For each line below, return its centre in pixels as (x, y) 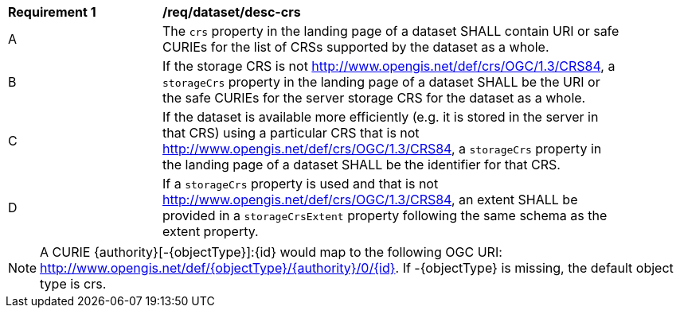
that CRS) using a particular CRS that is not (291, 133)
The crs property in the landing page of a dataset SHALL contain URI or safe (391, 31)
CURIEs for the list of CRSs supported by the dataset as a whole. (356, 47)
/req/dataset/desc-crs (232, 12)
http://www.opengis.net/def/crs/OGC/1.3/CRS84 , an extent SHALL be (370, 200)
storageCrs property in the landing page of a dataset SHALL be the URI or (381, 82)
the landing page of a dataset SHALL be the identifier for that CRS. (361, 165)
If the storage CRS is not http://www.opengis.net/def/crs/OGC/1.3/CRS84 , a (389, 66)
